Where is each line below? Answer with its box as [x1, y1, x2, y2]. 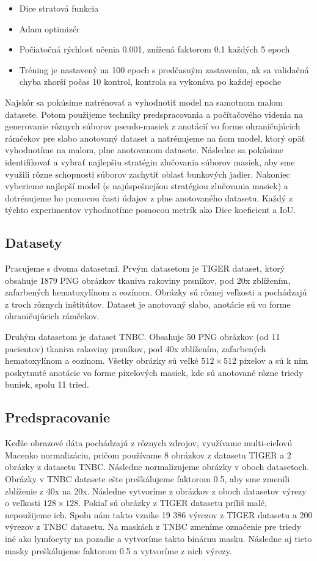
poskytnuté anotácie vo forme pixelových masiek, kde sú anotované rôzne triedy [5, 366, 304, 378]
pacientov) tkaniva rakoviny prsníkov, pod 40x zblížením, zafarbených [5, 342, 266, 355]
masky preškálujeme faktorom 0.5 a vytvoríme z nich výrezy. [5, 544, 232, 557]
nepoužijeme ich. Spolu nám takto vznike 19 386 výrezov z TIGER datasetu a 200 [5, 508, 313, 521]
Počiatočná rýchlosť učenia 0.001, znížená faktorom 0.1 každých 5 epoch [19, 43, 290, 56]
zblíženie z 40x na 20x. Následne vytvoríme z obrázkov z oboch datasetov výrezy [5, 484, 307, 497]
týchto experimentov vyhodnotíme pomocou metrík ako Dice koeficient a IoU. [5, 203, 296, 216]
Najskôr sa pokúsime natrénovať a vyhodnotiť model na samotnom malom [5, 95, 283, 108]
